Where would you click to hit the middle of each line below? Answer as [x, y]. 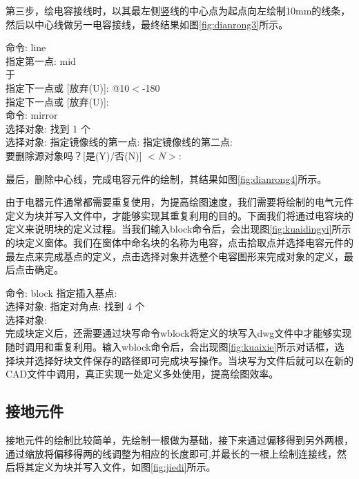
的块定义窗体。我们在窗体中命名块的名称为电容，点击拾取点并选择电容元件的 [179, 242]
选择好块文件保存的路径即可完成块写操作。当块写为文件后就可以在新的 [194, 360]
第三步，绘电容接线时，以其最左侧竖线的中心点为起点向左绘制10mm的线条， [178, 10]
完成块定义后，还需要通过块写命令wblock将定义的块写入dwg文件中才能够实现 [179, 333]
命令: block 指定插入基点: [61, 292]
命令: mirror [32, 115]
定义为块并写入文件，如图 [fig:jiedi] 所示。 [125, 467]
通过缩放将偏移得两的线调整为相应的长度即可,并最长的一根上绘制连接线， [171, 453]
